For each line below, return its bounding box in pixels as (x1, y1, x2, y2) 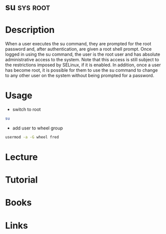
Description (5, 24, 55, 36)
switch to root (12, 107, 41, 113)
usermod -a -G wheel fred (5, 134, 59, 139)
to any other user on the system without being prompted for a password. (5, 73, 155, 79)
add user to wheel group (12, 125, 63, 131)
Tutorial (5, 174, 38, 186)
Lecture (5, 151, 38, 163)
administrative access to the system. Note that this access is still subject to (5, 57, 160, 63)
